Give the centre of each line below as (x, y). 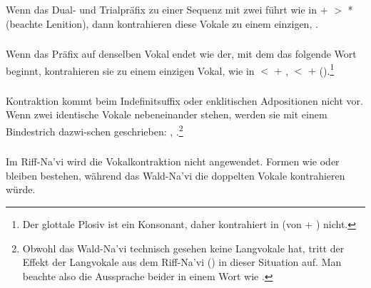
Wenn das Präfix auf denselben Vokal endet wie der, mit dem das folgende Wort (181, 54)
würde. (21, 189)
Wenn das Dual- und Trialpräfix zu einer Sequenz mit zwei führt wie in (162, 9)
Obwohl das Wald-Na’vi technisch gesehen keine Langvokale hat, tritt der (183, 248)
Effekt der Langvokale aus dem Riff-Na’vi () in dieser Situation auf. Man (182, 262)
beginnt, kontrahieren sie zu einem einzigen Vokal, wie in (130, 70)
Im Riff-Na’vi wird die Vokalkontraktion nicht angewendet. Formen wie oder (173, 161)
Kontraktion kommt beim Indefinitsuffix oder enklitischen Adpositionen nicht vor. (184, 100)
